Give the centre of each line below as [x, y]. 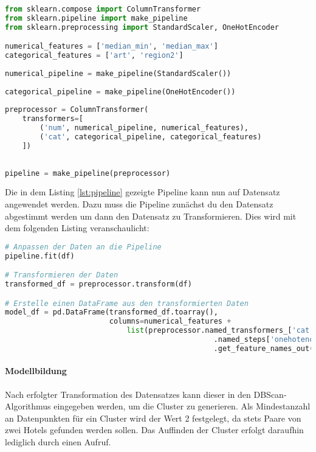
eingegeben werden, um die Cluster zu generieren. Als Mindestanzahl [182, 406]
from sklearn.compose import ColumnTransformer [103, 9]
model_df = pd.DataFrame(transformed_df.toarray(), [112, 312]
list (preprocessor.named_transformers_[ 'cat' [220, 331]
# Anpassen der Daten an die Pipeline [83, 247]
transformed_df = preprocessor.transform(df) [98, 284]
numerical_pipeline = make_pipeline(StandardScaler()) [118, 73]
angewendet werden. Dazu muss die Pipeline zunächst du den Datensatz [139, 204]
